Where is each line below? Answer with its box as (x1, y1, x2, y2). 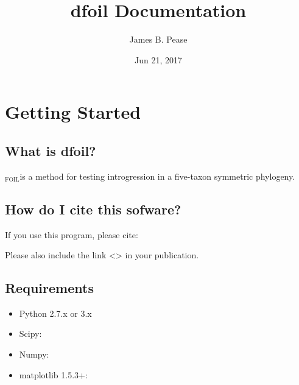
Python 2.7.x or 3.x (19, 306, 92, 319)
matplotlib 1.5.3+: (19, 368, 88, 381)
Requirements (5, 278, 94, 297)
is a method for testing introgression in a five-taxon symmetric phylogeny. (19, 169, 295, 182)
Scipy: (19, 327, 42, 340)
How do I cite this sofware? (5, 199, 181, 218)
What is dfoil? (5, 141, 96, 160)
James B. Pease (129, 33, 188, 46)
